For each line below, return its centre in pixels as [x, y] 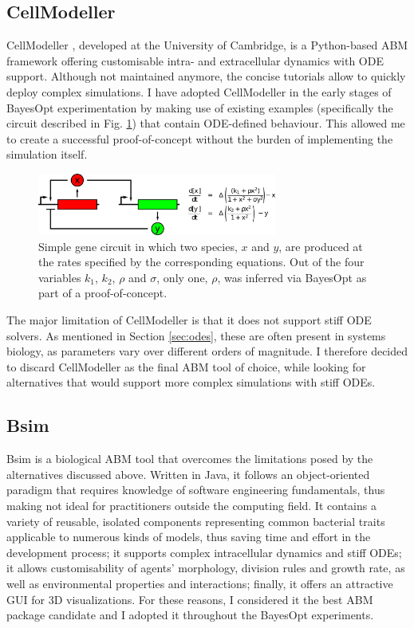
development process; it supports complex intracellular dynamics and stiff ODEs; [204, 552]
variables [60, 277]
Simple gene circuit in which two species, [138, 246]
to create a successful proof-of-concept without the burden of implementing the [200, 138]
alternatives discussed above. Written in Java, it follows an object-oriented [188, 474]
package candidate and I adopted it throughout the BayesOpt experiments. [190, 615]
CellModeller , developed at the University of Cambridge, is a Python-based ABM [207, 45]
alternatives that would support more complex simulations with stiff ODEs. [191, 382]
